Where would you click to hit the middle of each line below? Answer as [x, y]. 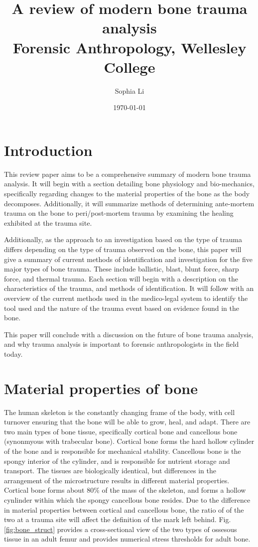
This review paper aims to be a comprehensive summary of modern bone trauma [128, 174]
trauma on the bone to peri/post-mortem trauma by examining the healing [119, 213]
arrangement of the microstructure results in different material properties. [117, 480]
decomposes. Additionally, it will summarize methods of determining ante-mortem [129, 203]
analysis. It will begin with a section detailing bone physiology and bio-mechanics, [129, 184]
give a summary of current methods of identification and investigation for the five [128, 259]
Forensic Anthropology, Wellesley [129, 47]
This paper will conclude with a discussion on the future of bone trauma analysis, [129, 334]
